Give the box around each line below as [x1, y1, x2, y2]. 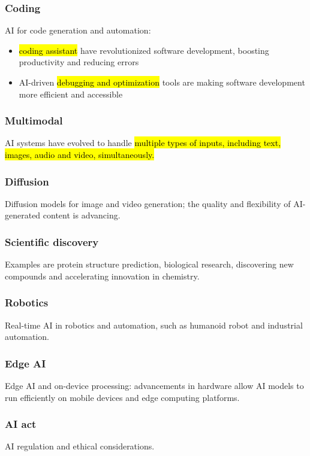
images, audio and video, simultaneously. [5, 148, 155, 160]
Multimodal [5, 113, 63, 128]
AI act [5, 417, 37, 431]
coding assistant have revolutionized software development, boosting [19, 44, 269, 56]
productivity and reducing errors [19, 56, 139, 68]
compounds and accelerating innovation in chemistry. [5, 269, 200, 282]
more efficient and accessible [19, 87, 123, 100]
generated [5, 209, 41, 221]
